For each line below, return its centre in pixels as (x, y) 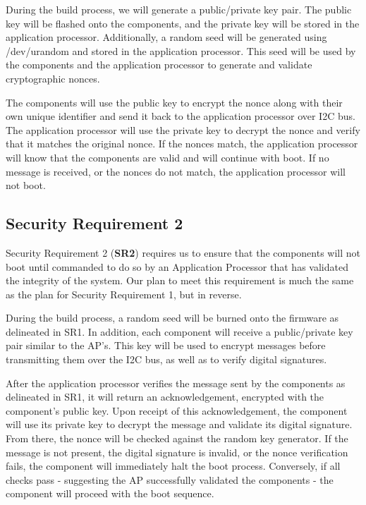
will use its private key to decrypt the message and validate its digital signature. (179, 424)
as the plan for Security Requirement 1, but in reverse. (124, 294)
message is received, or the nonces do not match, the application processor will (176, 171)
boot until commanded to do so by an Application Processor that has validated (177, 266)
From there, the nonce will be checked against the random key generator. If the (177, 438)
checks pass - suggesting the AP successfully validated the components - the (170, 479)
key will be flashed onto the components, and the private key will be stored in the (183, 23)
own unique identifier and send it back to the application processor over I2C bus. (181, 116)
